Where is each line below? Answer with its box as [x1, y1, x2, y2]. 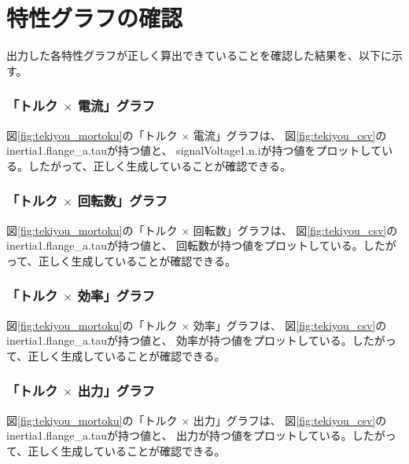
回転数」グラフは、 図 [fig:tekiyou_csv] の [193, 221, 398, 238]
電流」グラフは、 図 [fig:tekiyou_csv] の [193, 126, 387, 143]
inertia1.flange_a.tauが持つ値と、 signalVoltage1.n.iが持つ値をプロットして [6, 142, 382, 159]
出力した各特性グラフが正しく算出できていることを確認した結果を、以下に [6, 47, 392, 64]
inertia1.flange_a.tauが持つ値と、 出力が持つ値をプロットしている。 [6, 427, 352, 444]
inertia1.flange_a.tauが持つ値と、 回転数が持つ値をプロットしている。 [6, 237, 363, 254]
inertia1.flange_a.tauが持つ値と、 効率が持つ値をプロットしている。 [6, 332, 352, 349]
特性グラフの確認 [6, 2, 183, 34]
